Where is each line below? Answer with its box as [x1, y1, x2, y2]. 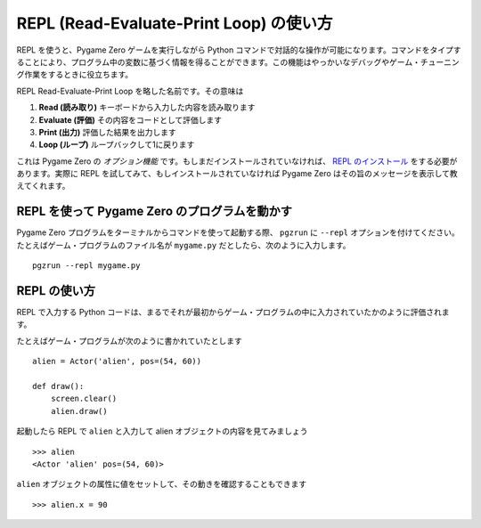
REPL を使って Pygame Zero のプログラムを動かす [16, 204, 293, 219]
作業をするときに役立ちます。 [23, 69, 134, 80]
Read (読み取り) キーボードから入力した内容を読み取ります [38, 102, 256, 113]
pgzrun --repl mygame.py [32, 261, 141, 271]
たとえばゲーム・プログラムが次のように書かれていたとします [16, 335, 242, 346]
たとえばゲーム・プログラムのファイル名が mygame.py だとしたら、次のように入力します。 [16, 240, 351, 250]
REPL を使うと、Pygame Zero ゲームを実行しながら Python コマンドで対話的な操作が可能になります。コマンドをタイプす [16, 45, 461, 55]
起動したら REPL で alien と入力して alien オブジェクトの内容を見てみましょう [16, 426, 308, 436]
